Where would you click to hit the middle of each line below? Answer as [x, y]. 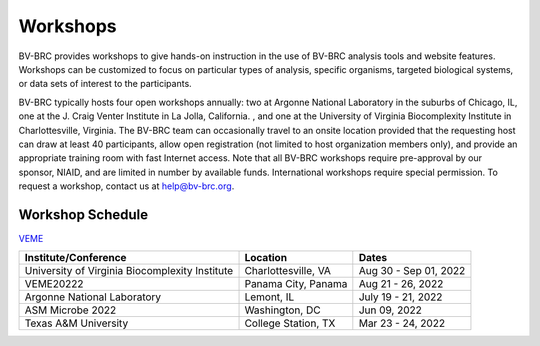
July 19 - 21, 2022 [400, 297]
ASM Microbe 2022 [70, 310]
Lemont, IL [269, 297]
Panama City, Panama [296, 284]
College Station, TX [290, 323]
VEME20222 [54, 284]
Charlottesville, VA [288, 271]
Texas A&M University [76, 323]
